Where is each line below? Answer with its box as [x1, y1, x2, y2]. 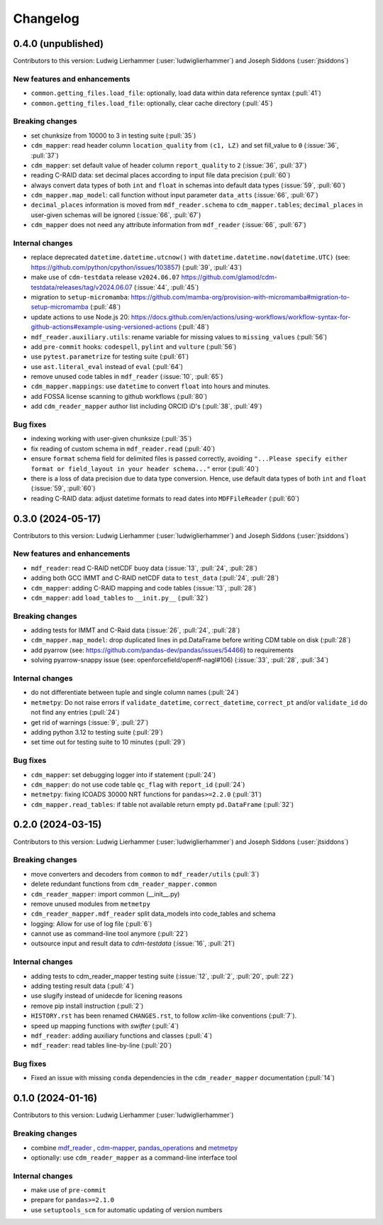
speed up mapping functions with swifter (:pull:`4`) [30, 1021, 179, 1030]
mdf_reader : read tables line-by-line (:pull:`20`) [30, 1041, 172, 1050]
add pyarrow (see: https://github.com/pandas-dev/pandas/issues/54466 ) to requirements [30, 646, 294, 654]
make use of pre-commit [30, 1186, 106, 1194]
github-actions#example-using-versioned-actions [30, 323, 177, 331]
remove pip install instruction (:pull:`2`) [30, 1001, 144, 1010]
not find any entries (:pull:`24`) [30, 708, 120, 717]
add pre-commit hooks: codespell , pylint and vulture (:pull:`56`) [30, 342, 237, 351]
